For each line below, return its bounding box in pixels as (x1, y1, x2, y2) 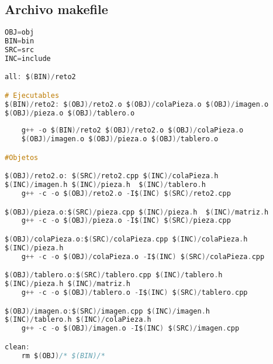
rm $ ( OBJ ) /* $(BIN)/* (21, 351, 105, 360)
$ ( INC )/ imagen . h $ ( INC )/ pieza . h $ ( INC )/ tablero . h (5, 181, 206, 189)
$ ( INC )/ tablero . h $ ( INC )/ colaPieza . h (5, 315, 151, 324)
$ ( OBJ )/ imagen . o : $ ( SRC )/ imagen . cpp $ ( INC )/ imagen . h (5, 307, 210, 315)
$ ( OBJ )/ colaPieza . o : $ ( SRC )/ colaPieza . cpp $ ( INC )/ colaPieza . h (5, 235, 248, 244)
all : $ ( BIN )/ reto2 (5, 73, 76, 81)
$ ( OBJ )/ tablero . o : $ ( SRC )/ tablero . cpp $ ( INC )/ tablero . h (5, 271, 223, 280)
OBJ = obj (5, 28, 34, 37)
